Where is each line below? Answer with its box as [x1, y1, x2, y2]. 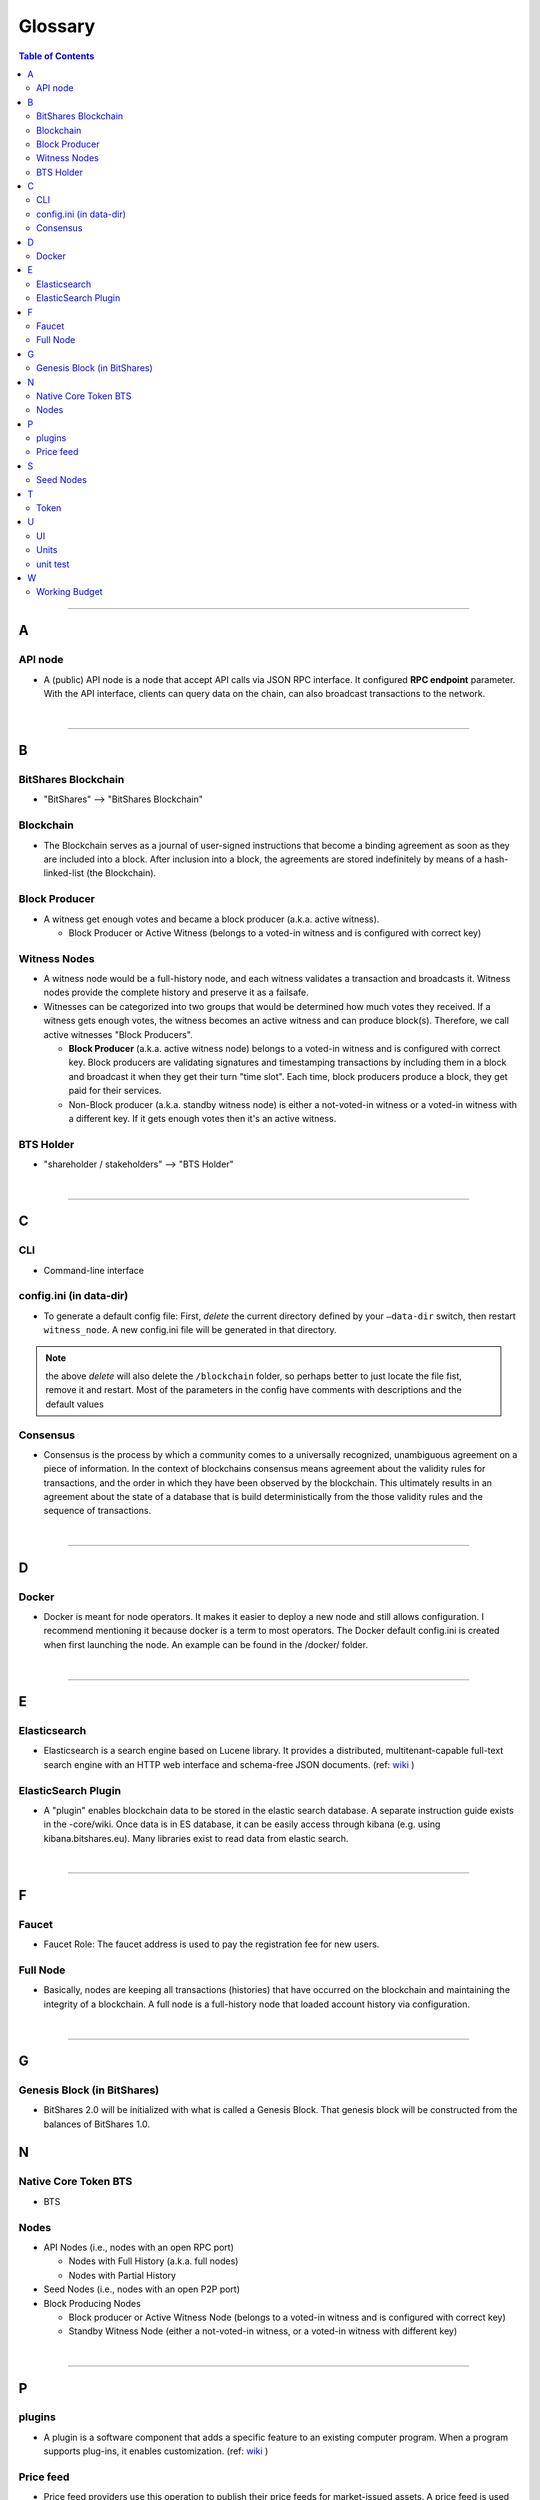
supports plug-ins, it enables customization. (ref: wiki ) [43, 2445, 269, 2457]
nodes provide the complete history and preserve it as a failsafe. [43, 986, 309, 999]
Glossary [18, 15, 96, 37]
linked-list [43, 867, 85, 879]
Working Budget [36, 586, 104, 598]
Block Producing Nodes [43, 2297, 142, 2309]
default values [45, 1398, 104, 1410]
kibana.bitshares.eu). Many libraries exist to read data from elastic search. [43, 1832, 349, 1844]
